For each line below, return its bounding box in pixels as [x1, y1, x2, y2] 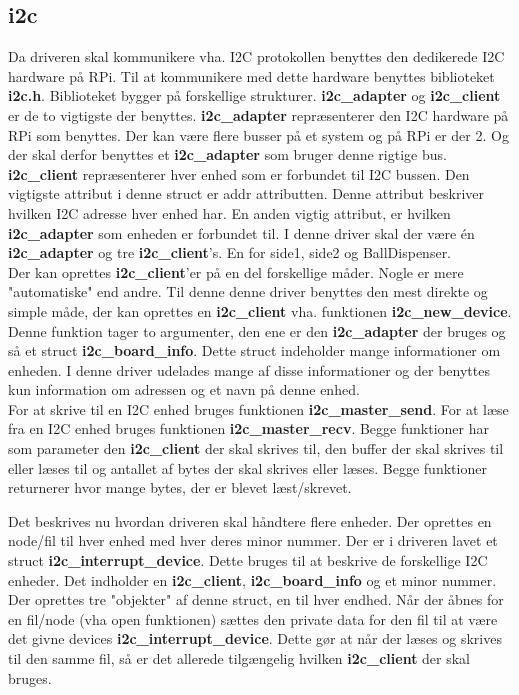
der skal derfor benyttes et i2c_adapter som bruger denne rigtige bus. [8, 144, 447, 165]
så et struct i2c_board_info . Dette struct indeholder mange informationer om [8, 340, 501, 361]
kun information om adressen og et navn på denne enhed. [8, 379, 360, 400]
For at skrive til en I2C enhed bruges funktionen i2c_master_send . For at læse [8, 398, 509, 419]
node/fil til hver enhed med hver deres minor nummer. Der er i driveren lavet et [8, 530, 498, 551]
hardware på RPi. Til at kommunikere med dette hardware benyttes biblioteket [8, 65, 495, 86]
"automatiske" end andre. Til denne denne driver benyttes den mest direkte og [8, 281, 488, 302]
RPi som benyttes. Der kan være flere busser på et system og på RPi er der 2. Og [8, 124, 509, 145]
